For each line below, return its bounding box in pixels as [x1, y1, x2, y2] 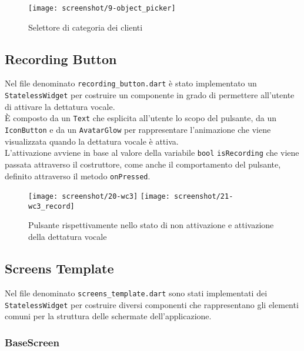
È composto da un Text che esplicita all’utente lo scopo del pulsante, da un [5, 112, 276, 124]
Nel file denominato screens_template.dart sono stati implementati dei [5, 286, 268, 299]
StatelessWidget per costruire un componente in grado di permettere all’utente [5, 89, 295, 101]
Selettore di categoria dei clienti [28, 21, 143, 33]
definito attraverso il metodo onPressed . [5, 169, 151, 182]
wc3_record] [28, 202, 75, 210]
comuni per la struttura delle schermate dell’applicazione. [5, 310, 212, 322]
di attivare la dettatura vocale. [5, 100, 115, 112]
